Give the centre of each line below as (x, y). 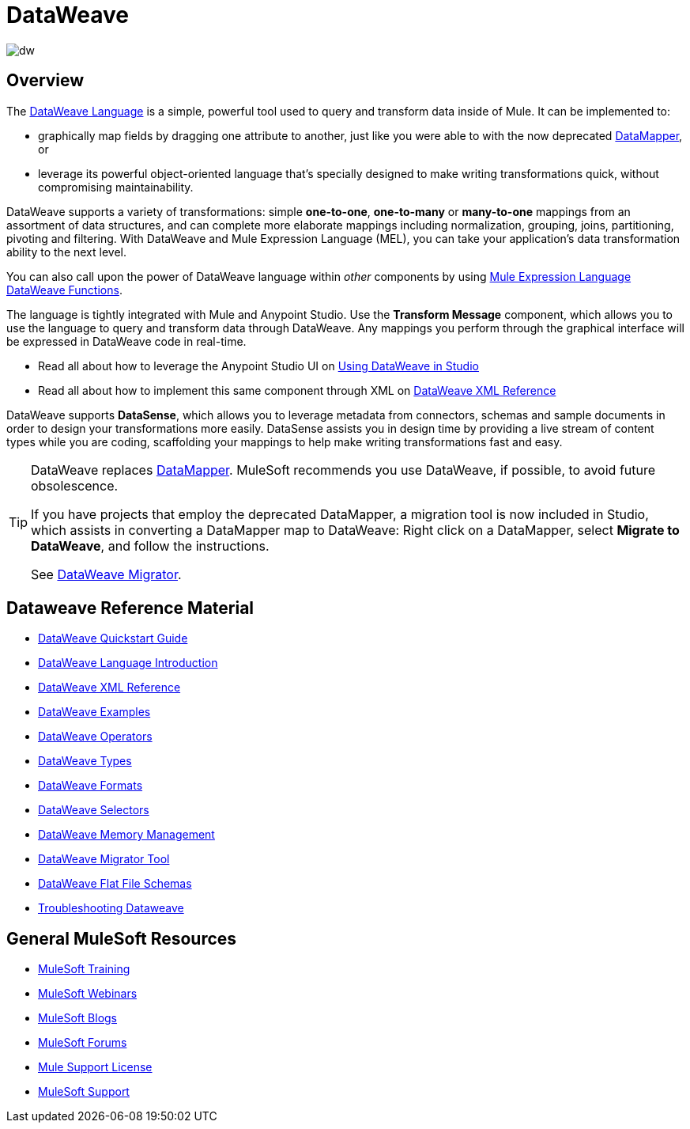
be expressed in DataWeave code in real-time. (126, 341)
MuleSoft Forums (83, 1043)
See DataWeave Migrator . (106, 574)
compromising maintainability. (116, 187)
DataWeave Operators (95, 737)
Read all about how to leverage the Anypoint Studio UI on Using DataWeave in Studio (258, 366)
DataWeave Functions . (64, 290)
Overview (45, 81)
